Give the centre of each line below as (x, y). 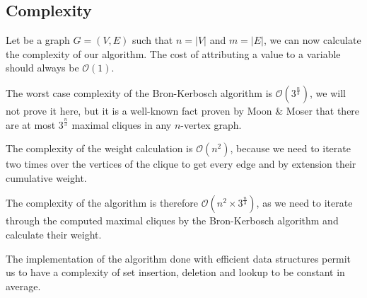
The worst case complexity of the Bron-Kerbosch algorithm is (139, 92)
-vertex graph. (211, 124)
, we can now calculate (312, 40)
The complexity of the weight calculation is (99, 148)
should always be (42, 68)
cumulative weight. (46, 177)
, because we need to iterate (290, 148)
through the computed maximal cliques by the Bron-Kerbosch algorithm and (172, 220)
